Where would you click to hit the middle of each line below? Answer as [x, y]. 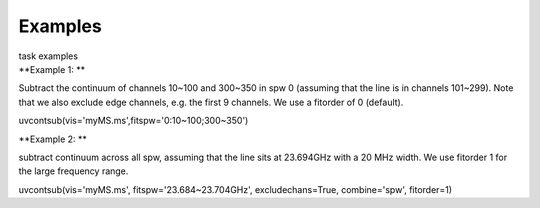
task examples [48, 56]
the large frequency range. [73, 171]
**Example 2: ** [52, 139]
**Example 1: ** [51, 69]
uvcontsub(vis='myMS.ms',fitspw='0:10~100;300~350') [133, 121]
